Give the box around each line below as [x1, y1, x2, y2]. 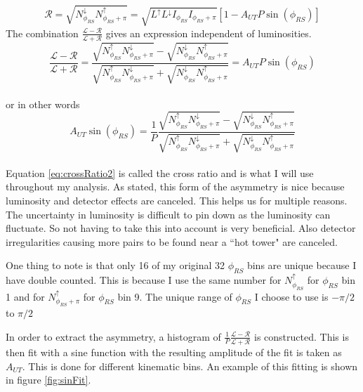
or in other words [6, 96, 80, 111]
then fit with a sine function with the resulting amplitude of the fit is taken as [6, 344, 342, 359]
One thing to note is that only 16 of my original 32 [6, 258, 225, 273]
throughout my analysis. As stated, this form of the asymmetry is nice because [6, 179, 345, 194]
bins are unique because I [246, 258, 357, 273]
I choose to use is [254, 289, 329, 303]
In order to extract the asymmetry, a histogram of [6, 329, 221, 344]
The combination [6, 25, 79, 40]
